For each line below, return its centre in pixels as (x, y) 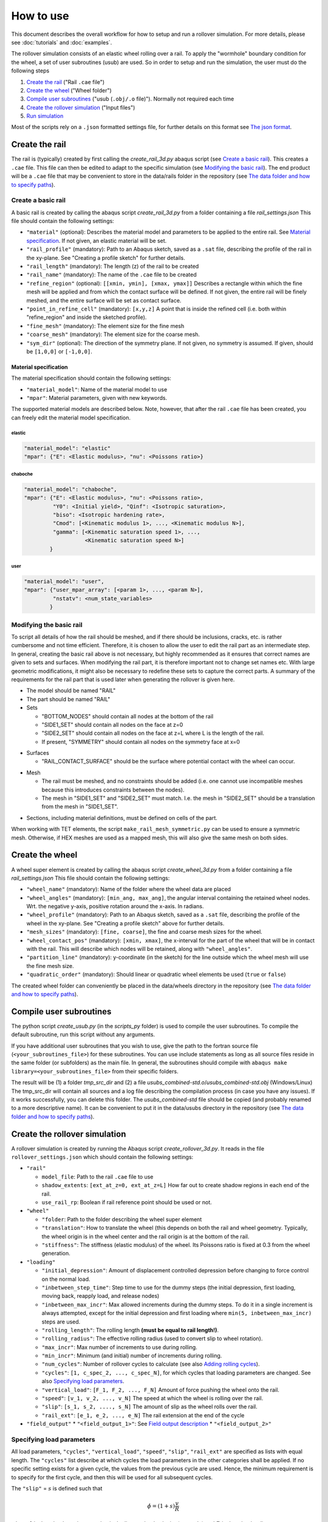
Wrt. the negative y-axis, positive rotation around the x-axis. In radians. (115, 907)
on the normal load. (66, 1279)
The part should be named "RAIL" (68, 699)
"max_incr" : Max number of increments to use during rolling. (119, 1347)
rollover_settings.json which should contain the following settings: (102, 1157)
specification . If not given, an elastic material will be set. (97, 240)
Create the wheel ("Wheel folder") (69, 90)
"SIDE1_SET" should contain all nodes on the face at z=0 (112, 724)
